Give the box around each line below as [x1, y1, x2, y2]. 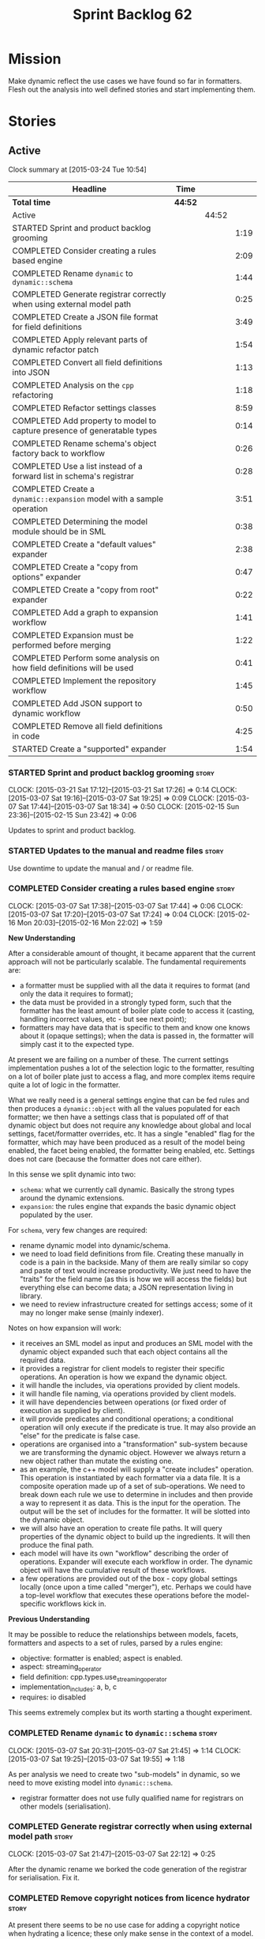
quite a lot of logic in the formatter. [8, 1079, 121, 1089]
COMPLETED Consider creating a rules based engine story [8, 883, 235, 894]
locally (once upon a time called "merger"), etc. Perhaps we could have [19, 1582, 252, 1591]
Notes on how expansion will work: [8, 1323, 122, 1332]
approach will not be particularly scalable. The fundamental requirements [8, 957, 247, 966]
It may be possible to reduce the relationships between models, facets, [8, 1629, 239, 1639]
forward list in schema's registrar [12, 471, 134, 482]
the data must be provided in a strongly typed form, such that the [19, 997, 232, 1007]
